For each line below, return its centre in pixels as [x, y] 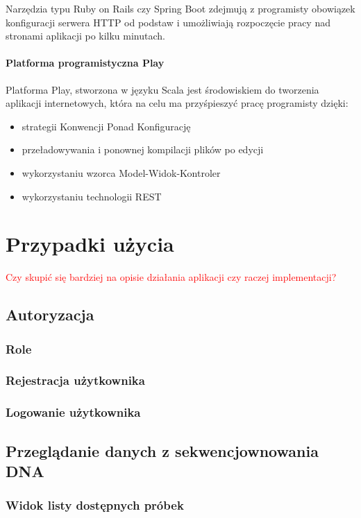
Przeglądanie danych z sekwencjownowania [162, 450]
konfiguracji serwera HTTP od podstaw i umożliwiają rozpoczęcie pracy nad [168, 22]
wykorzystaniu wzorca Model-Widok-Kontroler [121, 172]
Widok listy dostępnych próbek [95, 505]
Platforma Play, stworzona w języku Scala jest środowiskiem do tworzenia [162, 89]
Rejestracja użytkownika [75, 380]
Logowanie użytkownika [73, 412]
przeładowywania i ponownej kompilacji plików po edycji [143, 149]
